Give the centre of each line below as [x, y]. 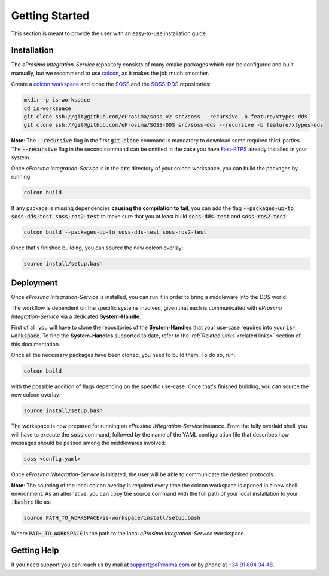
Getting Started [50, 16]
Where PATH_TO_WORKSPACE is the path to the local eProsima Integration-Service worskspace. [128, 534]
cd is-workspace [48, 108]
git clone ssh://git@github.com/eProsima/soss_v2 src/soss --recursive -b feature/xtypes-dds [166, 117]
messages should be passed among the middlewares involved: [89, 443]
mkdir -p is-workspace [57, 100]
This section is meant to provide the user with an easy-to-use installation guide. [109, 33]
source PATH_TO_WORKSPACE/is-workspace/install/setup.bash [112, 518]
